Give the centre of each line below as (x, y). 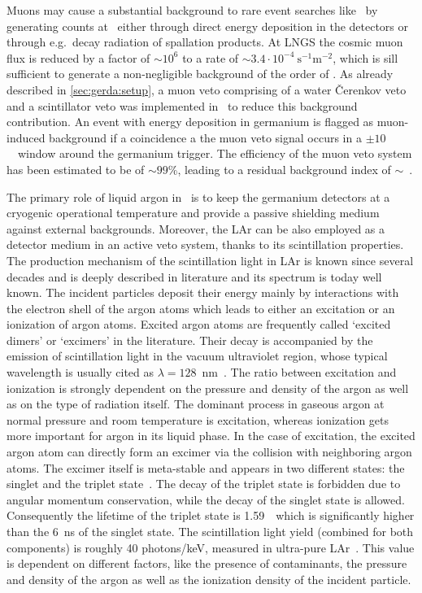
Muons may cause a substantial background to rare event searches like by (192, 10)
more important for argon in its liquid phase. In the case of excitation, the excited (211, 436)
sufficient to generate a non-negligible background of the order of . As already (200, 74)
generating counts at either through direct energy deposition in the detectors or (208, 26)
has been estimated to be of (76, 169)
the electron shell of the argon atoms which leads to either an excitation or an (201, 308)
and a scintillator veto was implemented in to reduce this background (182, 105)
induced (26, 137)
